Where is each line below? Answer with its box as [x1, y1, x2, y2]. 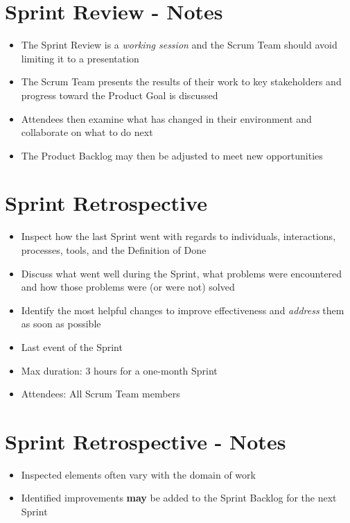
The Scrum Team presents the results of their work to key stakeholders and [21, 74, 342, 89]
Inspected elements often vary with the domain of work [21, 467, 256, 481]
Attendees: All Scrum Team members [21, 386, 180, 401]
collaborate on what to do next [21, 125, 153, 139]
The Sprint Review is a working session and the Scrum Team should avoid [21, 37, 338, 52]
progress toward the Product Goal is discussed [21, 87, 218, 102]
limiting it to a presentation [21, 51, 139, 65]
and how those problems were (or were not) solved [21, 280, 235, 294]
